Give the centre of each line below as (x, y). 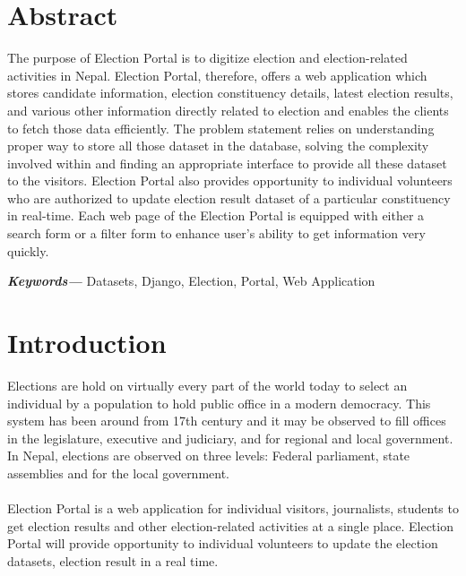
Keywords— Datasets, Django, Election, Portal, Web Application (191, 281)
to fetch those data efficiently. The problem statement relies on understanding (221, 128)
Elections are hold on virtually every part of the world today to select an (207, 385)
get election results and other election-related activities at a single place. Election (230, 525)
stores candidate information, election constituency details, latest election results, (230, 93)
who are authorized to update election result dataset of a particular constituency (229, 198)
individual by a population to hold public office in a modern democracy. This (219, 403)
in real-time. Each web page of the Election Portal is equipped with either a (216, 215)
